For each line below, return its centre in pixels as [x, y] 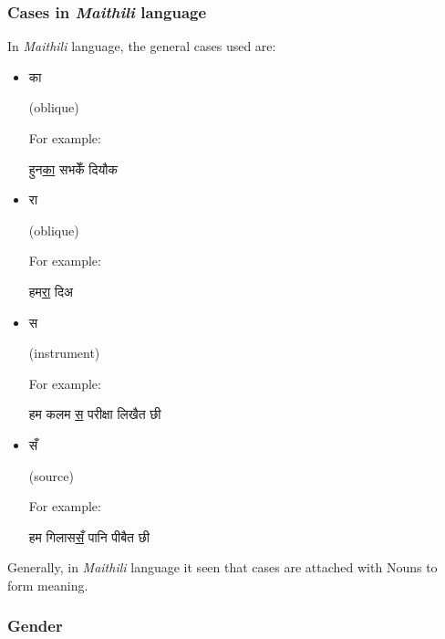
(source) [51, 475]
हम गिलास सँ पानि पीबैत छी [89, 536]
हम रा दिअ [51, 291]
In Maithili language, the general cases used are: [142, 46]
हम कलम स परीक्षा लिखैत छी [95, 414]
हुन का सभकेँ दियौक [73, 168]
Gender [35, 626]
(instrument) [64, 353]
